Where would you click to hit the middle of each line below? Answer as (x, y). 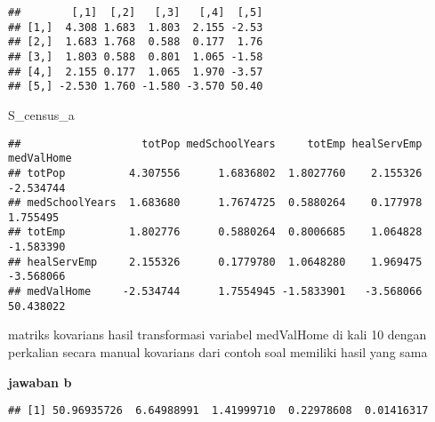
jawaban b (40, 382)
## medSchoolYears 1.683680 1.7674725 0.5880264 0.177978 (215, 203)
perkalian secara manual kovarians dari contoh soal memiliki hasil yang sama (218, 352)
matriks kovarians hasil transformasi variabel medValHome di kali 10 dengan (217, 334)
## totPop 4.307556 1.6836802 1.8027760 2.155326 (215, 173)
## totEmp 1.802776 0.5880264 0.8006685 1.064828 (215, 232)
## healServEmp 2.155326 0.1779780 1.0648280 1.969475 (215, 262)
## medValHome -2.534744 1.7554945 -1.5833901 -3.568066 (215, 292)
